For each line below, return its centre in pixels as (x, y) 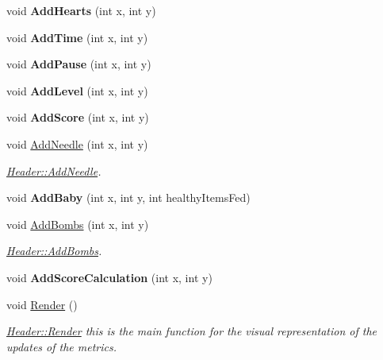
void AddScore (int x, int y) (78, 117)
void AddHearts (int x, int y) (81, 10)
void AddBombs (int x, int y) (78, 224)
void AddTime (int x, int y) (77, 37)
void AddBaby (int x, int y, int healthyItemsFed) (128, 197)
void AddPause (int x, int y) (79, 64)
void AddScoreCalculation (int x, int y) (109, 277)
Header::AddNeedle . (54, 170)
